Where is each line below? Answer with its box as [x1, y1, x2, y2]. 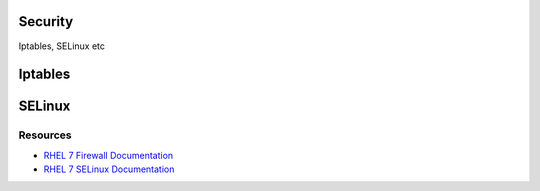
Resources [18, 128, 72, 142]
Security [18, 13, 74, 30]
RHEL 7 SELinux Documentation [43, 163, 175, 175]
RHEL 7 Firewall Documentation [43, 149, 174, 161]
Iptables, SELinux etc [18, 40, 105, 52]
